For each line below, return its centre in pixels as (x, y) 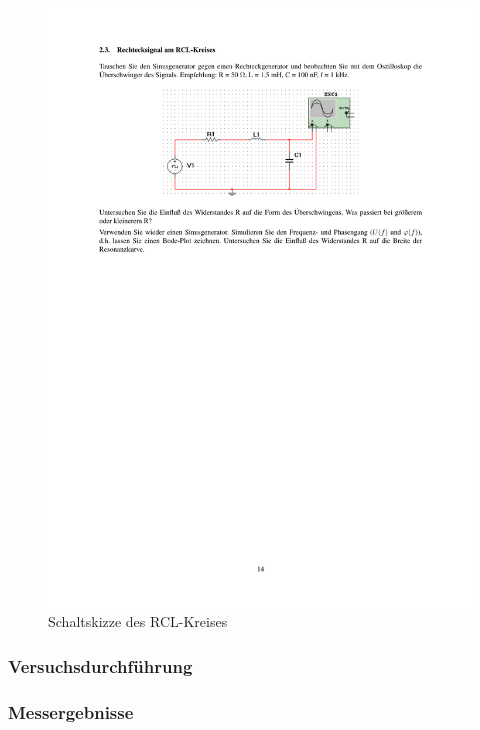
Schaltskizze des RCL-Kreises (138, 621)
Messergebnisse (71, 711)
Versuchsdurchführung (100, 665)
